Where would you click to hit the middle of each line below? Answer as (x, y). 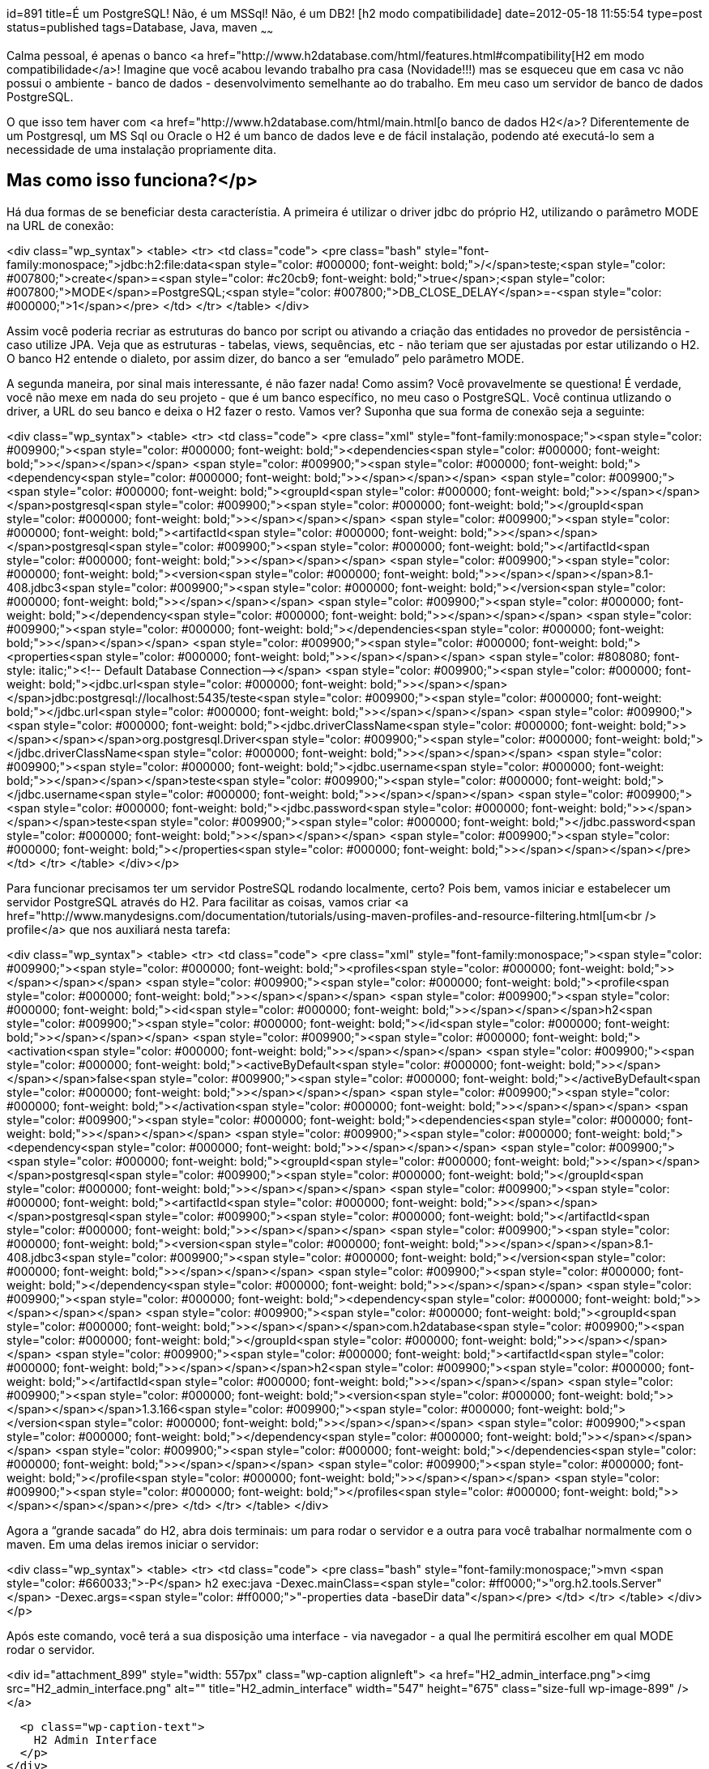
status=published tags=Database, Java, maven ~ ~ (140, 29)
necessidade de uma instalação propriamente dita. (142, 149)
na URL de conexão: (60, 225)
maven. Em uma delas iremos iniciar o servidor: (133, 1544)
